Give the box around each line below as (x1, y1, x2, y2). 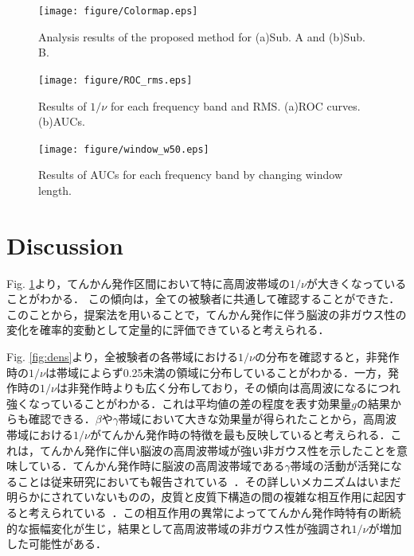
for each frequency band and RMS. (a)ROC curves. (110, 97, 361, 114)
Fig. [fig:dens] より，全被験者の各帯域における (6, 348, 239, 365)
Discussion (6, 228, 123, 261)
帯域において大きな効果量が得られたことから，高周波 (118, 410, 397, 427)
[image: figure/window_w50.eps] (38, 143, 209, 155)
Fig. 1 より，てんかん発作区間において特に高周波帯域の (6, 274, 290, 291)
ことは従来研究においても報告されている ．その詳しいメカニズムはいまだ (17, 472, 401, 489)
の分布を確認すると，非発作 (255, 348, 400, 365)
